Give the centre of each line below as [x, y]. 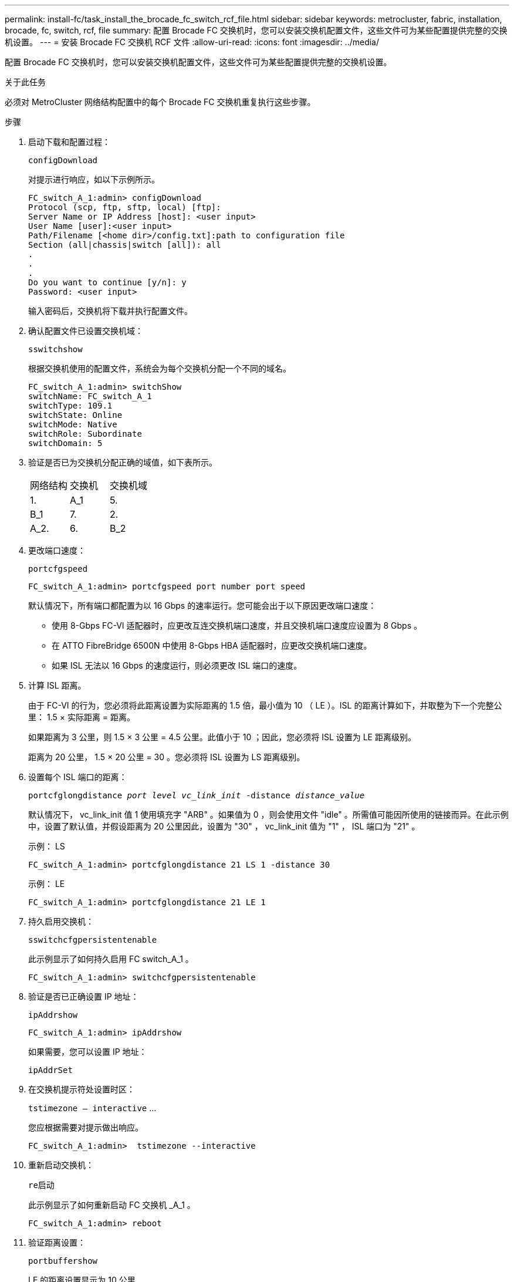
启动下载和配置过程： [69, 142]
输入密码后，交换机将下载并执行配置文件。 [110, 311]
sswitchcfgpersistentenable [93, 940]
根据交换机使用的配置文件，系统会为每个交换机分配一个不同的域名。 [160, 368]
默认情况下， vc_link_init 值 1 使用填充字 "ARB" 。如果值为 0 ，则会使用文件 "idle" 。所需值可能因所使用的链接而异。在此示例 [268, 814]
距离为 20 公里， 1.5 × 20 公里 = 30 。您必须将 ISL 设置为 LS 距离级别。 [167, 757]
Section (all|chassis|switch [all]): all [125, 245]
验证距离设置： [57, 1242]
